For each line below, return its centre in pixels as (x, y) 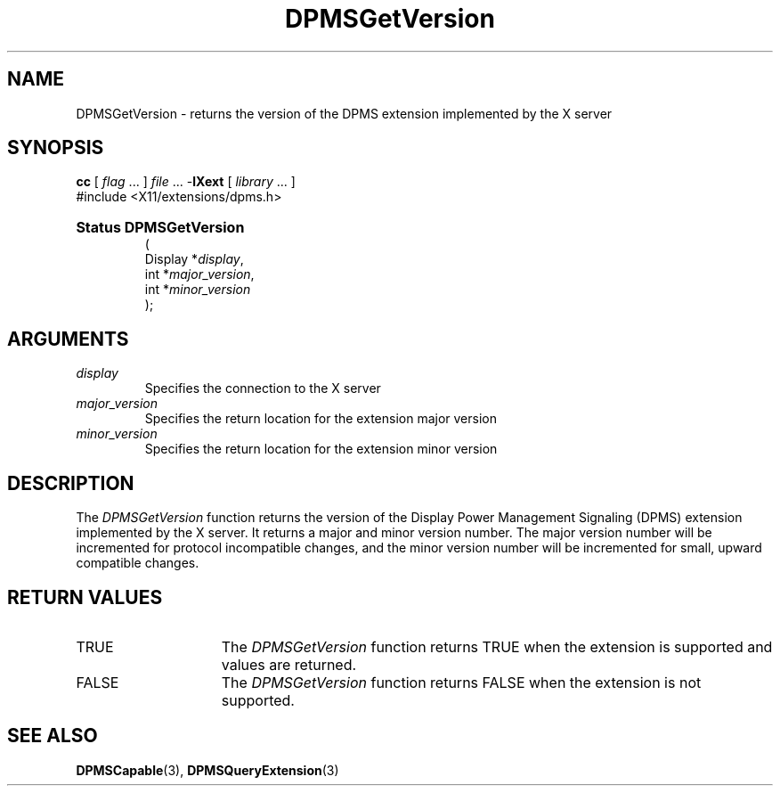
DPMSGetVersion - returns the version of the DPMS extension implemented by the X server (344, 113)
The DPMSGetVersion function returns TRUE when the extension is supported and (497, 646)
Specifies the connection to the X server (263, 388)
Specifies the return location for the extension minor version (321, 449)
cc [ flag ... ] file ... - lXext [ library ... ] (186, 182)
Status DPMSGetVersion (160, 228)
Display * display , (194, 259)
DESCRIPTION (71, 483)
